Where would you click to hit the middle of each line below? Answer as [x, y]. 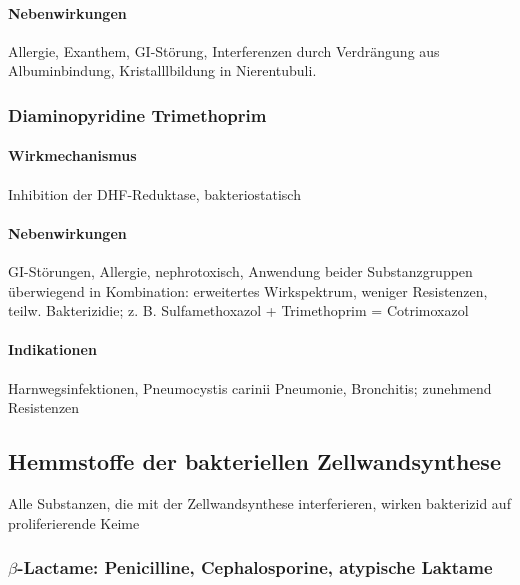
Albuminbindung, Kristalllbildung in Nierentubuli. [162, 70]
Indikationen [52, 349]
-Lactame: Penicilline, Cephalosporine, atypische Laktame [255, 567]
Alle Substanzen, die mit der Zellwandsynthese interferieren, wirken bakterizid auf [259, 502]
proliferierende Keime [74, 522]
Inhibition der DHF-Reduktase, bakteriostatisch [154, 193]
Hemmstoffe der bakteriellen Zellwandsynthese [254, 461]
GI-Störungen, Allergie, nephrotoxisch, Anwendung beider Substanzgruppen [240, 271]
